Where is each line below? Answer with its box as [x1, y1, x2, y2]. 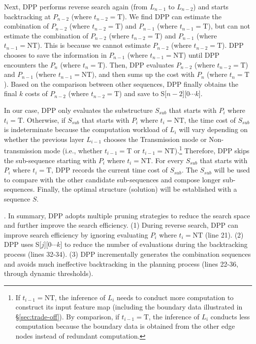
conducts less [210, 311, 250, 321]
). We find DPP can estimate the [122, 11, 222, 21]
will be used [214, 165, 250, 175]
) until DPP [183, 49, 220, 60]
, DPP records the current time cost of [51, 165, 168, 175]
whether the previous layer [4, 134, 84, 144]
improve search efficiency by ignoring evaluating [4, 229, 148, 240]
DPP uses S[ [4, 239, 41, 249]
